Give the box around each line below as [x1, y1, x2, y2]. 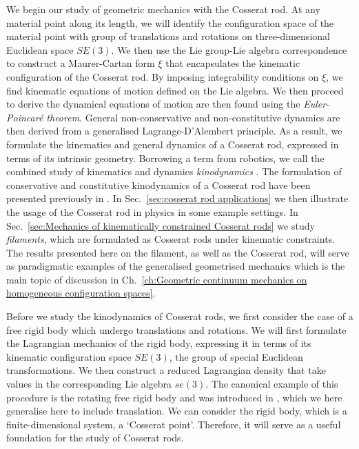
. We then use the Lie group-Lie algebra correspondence [111, 42, 347, 57]
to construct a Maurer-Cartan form [6, 56, 155, 70]
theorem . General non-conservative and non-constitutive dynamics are [46, 110, 340, 124]
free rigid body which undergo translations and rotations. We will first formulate [6, 322, 347, 337]
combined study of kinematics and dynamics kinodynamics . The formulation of [6, 164, 342, 179]
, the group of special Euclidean [169, 349, 303, 363]
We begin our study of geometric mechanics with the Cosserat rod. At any [6, 2, 320, 16]
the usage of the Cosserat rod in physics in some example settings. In [6, 204, 298, 219]
